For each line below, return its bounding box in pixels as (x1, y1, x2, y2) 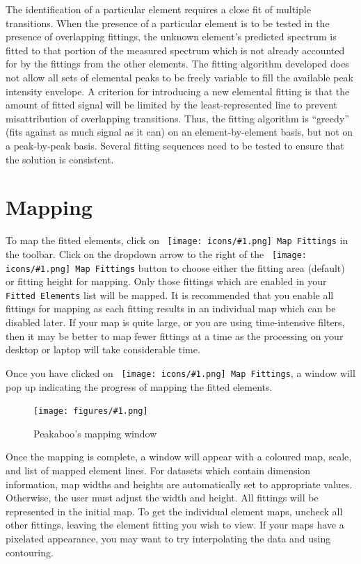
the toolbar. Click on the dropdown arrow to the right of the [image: (6, 246, 307, 261)
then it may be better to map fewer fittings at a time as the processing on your (6, 328, 344, 343)
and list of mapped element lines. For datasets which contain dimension (6, 462, 311, 477)
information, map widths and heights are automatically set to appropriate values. (6, 476, 353, 491)
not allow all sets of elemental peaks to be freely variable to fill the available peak (6, 70, 353, 84)
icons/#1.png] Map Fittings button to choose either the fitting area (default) (6, 260, 345, 275)
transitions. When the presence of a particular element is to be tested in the (6, 15, 330, 30)
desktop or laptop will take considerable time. (6, 342, 200, 357)
